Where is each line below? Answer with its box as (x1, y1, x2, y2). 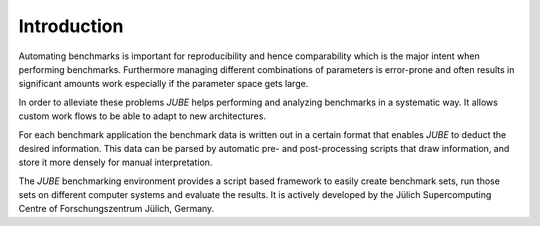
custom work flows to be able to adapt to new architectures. (18, 110, 267, 122)
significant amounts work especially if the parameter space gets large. (18, 78, 309, 90)
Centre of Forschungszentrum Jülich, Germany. (18, 203, 215, 215)
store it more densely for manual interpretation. (18, 156, 213, 169)
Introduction (18, 15, 124, 37)
